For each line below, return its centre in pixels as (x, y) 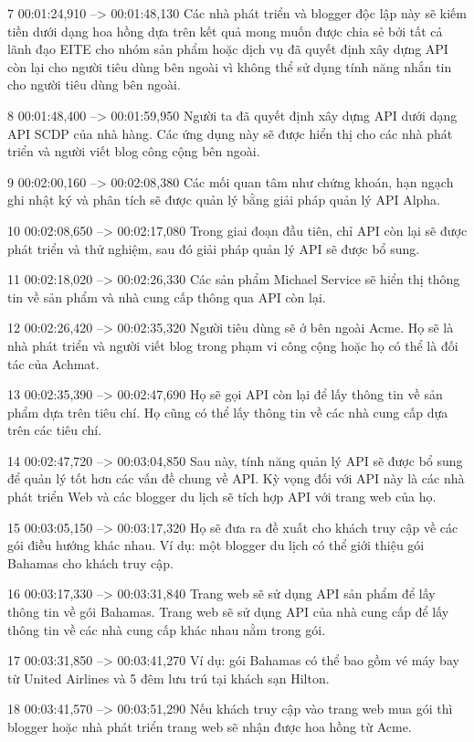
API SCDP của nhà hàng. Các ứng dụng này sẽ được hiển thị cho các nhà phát (230, 133)
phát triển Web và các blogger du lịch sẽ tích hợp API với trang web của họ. (222, 497)
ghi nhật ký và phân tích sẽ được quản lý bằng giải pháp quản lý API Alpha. (224, 200)
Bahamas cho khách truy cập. (90, 562)
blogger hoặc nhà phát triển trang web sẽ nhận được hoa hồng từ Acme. (210, 726)
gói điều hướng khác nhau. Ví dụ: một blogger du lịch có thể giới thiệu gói (216, 545)
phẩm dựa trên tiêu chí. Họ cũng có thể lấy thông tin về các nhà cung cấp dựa (228, 412)
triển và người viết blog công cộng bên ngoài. (134, 151)
